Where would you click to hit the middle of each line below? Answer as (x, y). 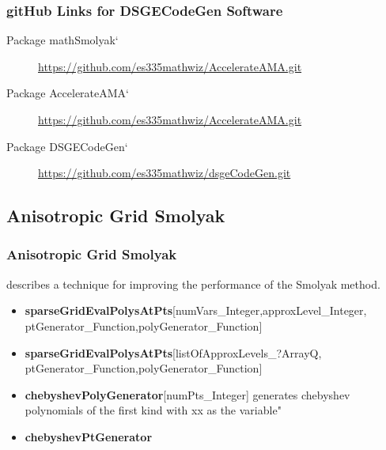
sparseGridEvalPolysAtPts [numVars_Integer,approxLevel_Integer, (196, 310)
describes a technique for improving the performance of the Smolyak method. (193, 284)
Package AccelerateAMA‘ (68, 93)
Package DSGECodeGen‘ (67, 146)
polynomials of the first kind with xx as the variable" (153, 410)
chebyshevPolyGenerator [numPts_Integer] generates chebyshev (187, 394)
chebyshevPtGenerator (89, 436)
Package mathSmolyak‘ (62, 40)
